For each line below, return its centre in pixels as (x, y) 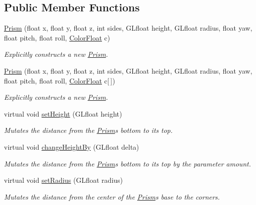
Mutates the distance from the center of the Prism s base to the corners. (112, 196)
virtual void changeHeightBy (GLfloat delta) (72, 146)
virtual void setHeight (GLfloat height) (63, 113)
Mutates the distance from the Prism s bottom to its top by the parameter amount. (128, 163)
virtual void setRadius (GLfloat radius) (64, 180)
